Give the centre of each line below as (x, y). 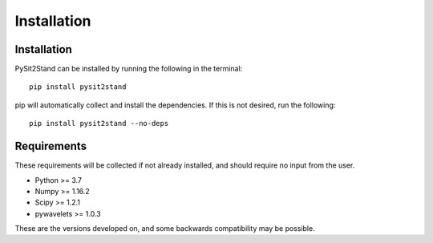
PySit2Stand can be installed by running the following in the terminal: (129, 69)
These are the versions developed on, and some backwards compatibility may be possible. (165, 229)
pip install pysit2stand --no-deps (99, 124)
